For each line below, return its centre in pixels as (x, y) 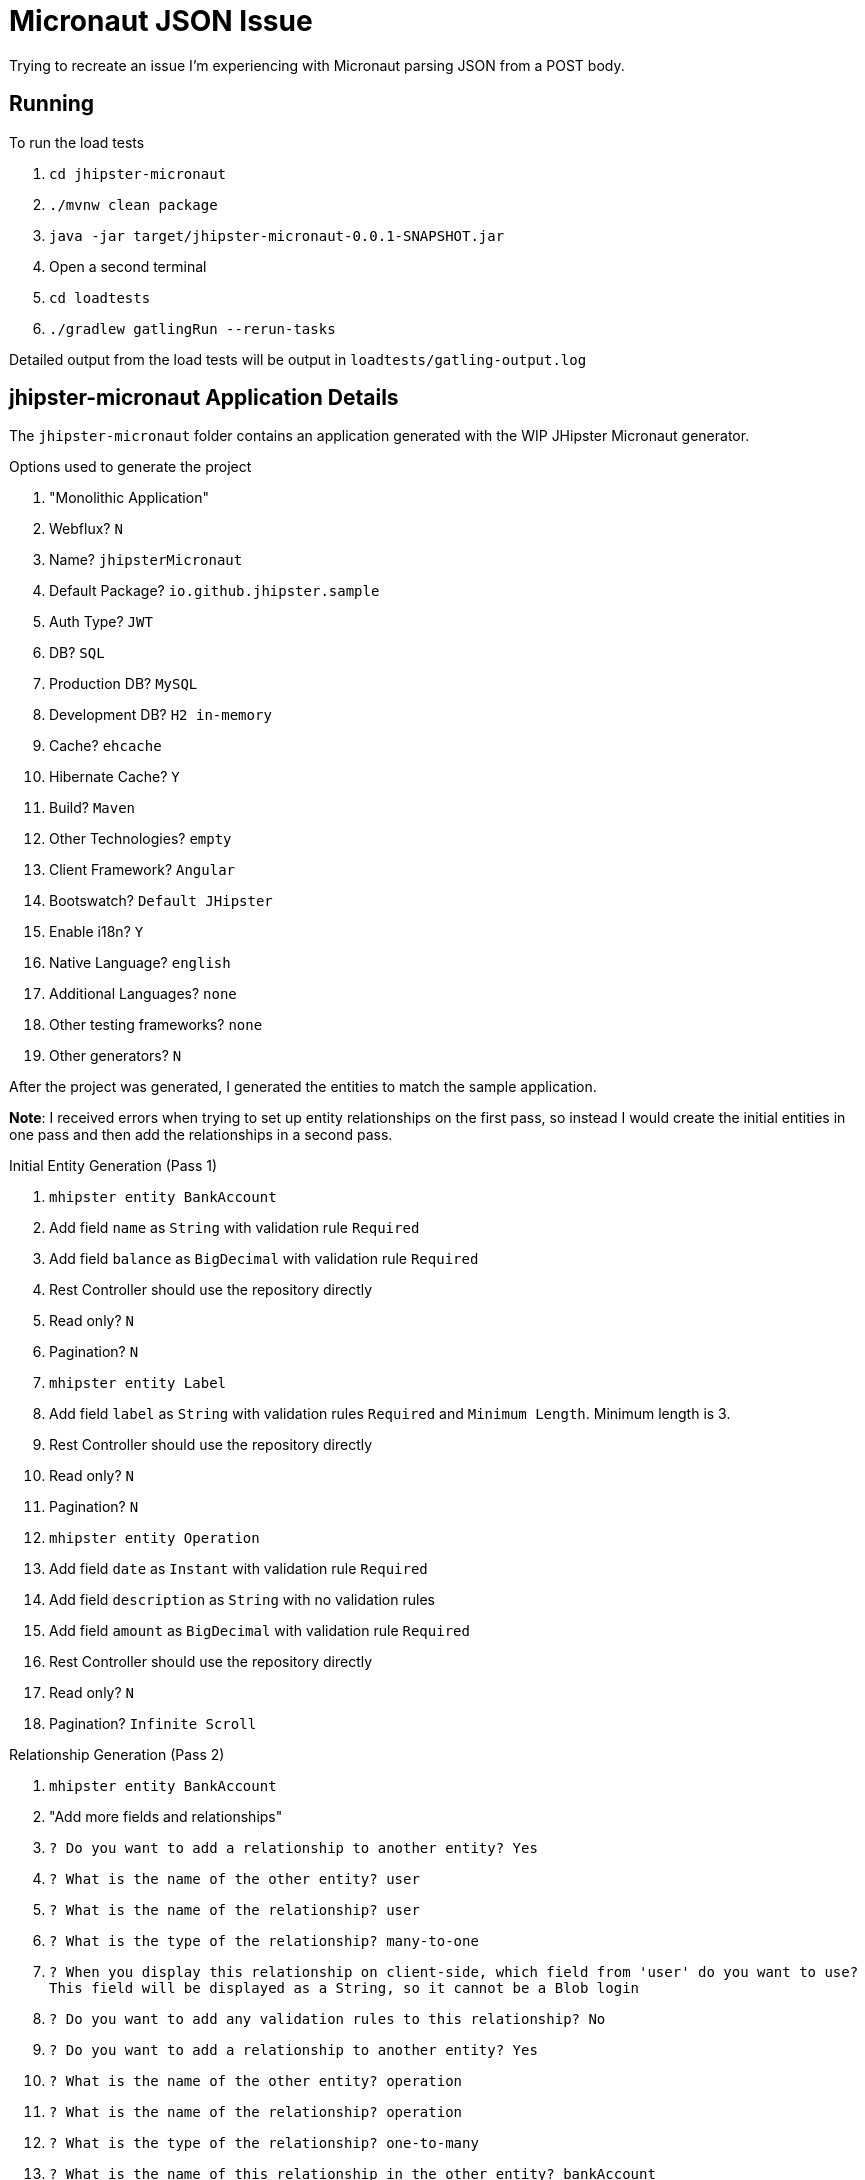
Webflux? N (86, 529)
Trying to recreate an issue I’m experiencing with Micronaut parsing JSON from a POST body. (317, 65)
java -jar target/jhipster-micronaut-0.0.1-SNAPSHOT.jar (277, 235)
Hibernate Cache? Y (114, 777)
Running (52, 104)
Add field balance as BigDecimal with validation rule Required (264, 1259)
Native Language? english (140, 963)
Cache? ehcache (105, 746)
